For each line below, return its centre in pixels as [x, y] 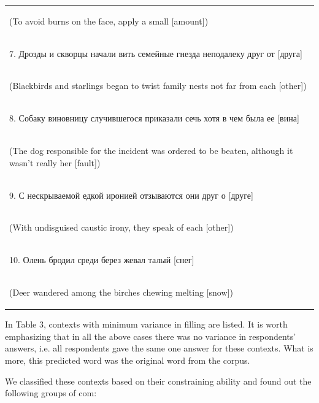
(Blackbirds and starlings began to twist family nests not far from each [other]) [158, 86]
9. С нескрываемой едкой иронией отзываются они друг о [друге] [131, 195]
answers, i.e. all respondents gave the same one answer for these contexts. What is [159, 348]
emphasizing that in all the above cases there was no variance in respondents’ [151, 336]
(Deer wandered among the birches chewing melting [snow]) [121, 292]
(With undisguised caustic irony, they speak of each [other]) [121, 227]
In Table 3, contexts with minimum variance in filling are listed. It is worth [146, 324]
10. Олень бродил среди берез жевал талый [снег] [102, 260]
